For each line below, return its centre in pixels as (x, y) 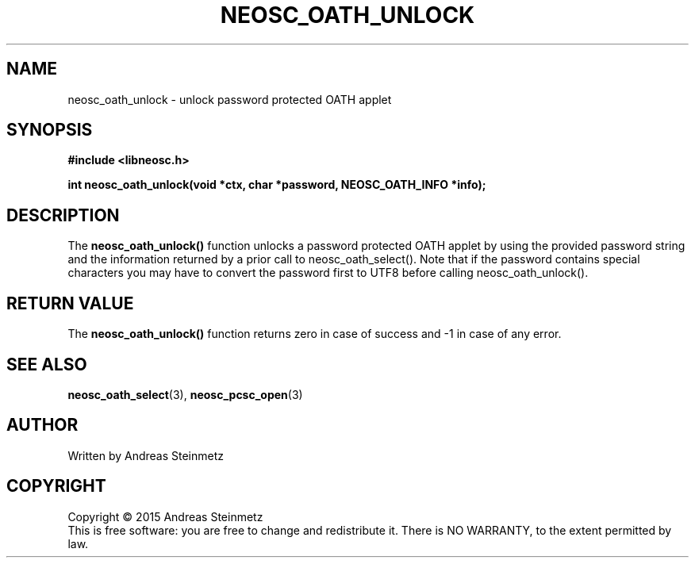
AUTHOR (42, 425)
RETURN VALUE (70, 303)
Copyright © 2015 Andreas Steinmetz (165, 516)
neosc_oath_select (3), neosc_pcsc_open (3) (185, 394)
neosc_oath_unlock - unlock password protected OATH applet (230, 99)
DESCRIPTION (63, 215)
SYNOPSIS (50, 130)
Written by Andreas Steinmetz (146, 455)
